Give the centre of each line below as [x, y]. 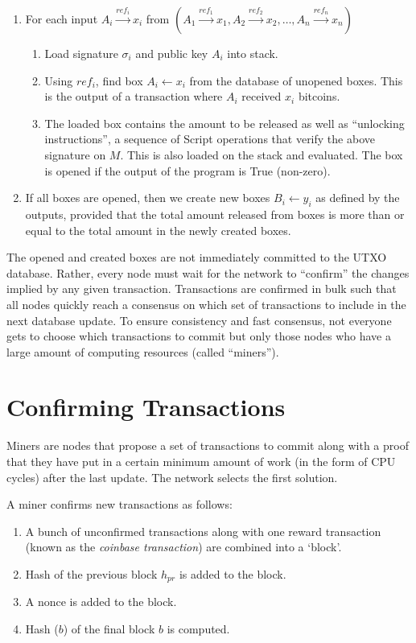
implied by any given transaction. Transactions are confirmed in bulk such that [202, 289]
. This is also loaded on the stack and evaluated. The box [262, 154]
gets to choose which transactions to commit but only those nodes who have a [199, 336]
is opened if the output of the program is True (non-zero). [187, 170]
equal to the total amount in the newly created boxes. [158, 230]
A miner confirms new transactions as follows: [119, 504]
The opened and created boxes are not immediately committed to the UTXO [197, 257]
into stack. [253, 53]
